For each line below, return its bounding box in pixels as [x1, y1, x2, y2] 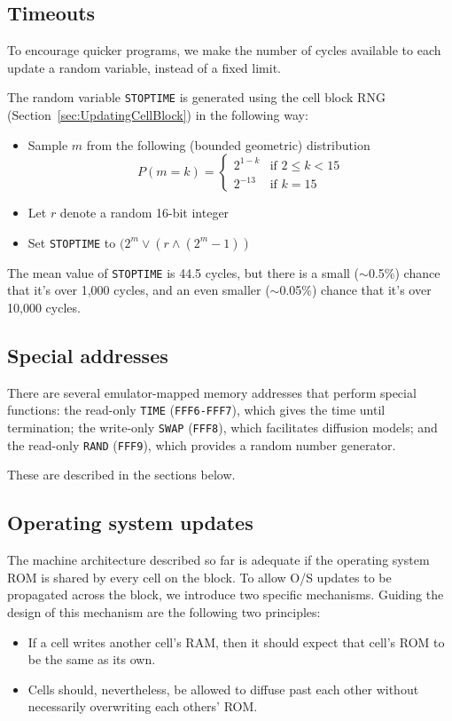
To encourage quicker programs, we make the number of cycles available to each [7, 41, 441, 59]
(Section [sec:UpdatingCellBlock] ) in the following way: [7, 106, 308, 124]
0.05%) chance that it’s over [279, 281, 432, 299]
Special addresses [7, 342, 168, 369]
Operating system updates [7, 509, 253, 536]
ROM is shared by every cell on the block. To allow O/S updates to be [7, 567, 392, 586]
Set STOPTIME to [27, 233, 116, 251]
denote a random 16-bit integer [59, 203, 230, 222]
